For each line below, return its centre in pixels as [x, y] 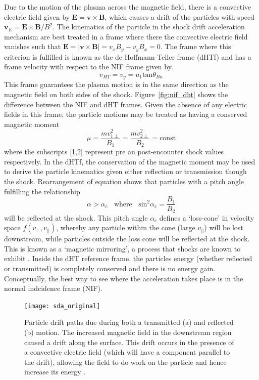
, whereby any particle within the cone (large [126, 227]
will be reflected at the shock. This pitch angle [76, 217]
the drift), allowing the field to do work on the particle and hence [125, 362]
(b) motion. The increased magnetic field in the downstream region [128, 332]
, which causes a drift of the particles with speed [180, 16]
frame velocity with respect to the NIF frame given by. [89, 67]
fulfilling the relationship [42, 191]
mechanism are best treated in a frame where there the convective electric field [126, 36]
